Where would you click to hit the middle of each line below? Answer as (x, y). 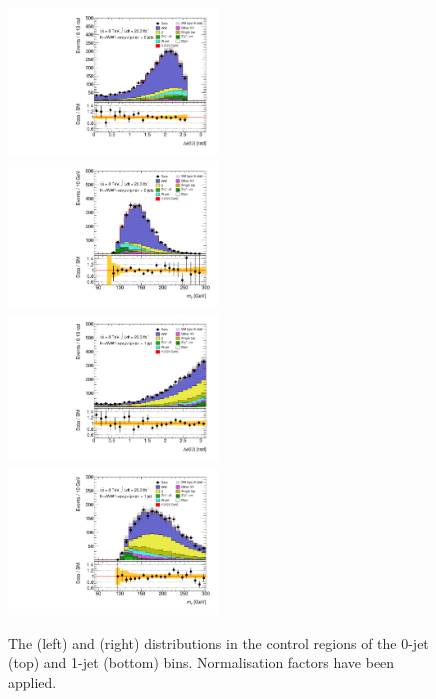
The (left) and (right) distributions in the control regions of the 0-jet (218, 642)
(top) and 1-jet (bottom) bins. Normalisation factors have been (201, 662)
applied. (32, 681)
